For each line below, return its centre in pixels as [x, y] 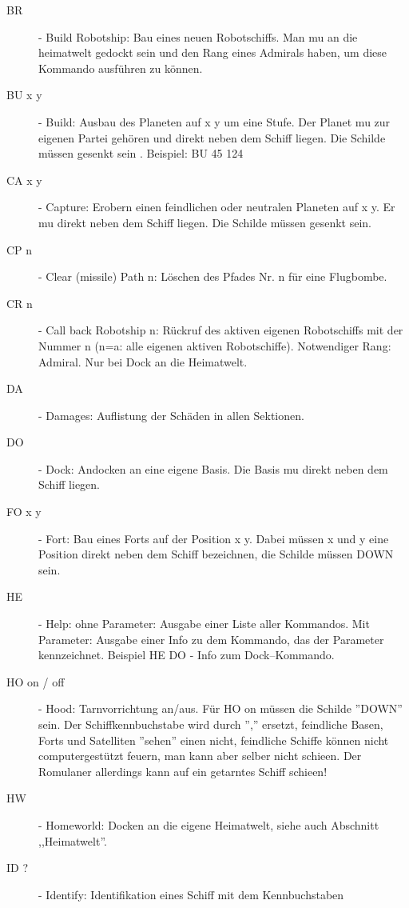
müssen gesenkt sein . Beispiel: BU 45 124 [141, 153]
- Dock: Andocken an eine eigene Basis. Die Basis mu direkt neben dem [213, 468]
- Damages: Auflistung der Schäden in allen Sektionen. [171, 415]
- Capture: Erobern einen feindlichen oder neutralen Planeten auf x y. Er [217, 207]
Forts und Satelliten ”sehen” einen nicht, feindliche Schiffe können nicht [214, 740]
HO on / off [36, 681]
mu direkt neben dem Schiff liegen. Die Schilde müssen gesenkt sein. [205, 222]
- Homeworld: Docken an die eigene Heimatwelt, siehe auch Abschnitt [209, 824]
